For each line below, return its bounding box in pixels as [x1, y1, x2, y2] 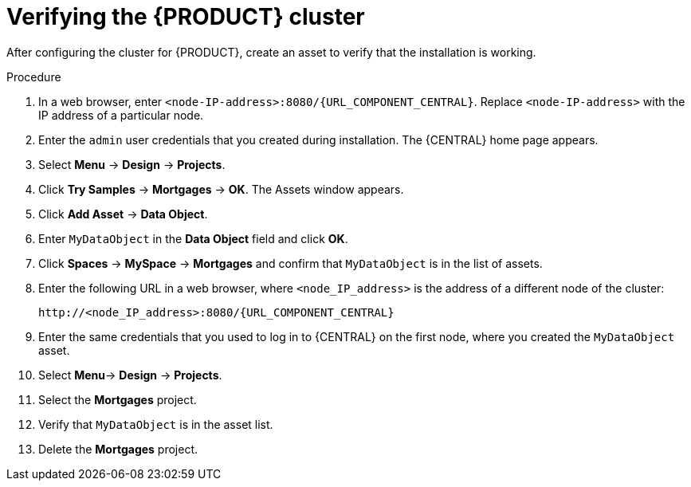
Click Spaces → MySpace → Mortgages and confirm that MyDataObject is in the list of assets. [38, 256, 543, 270]
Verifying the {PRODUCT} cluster [6, 3, 365, 30]
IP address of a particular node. [38, 108, 204, 122]
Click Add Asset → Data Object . [38, 206, 208, 221]
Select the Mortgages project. [38, 392, 197, 406]
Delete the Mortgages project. [38, 442, 198, 456]
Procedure [6, 69, 61, 84]
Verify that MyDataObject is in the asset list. [38, 417, 273, 431]
